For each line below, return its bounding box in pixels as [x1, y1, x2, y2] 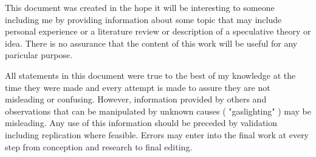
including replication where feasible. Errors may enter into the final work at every [5, 128, 309, 141]
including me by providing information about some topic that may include [5, 13, 282, 25]
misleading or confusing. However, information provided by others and [5, 93, 267, 105]
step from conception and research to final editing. [5, 140, 193, 153]
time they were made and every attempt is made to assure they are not [5, 81, 270, 93]
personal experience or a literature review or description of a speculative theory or [5, 25, 311, 38]
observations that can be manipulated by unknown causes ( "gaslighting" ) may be [5, 104, 312, 117]
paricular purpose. [5, 48, 73, 61]
